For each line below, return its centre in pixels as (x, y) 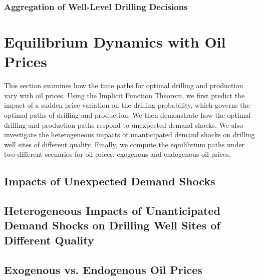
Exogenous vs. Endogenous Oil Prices (103, 269)
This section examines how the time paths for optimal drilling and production (124, 85)
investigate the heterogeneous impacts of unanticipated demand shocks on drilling (129, 134)
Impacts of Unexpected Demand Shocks (110, 181)
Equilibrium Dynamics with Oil (115, 42)
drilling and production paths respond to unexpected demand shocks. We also (123, 124)
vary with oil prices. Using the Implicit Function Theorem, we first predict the (124, 95)
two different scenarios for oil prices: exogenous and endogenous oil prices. (117, 154)
